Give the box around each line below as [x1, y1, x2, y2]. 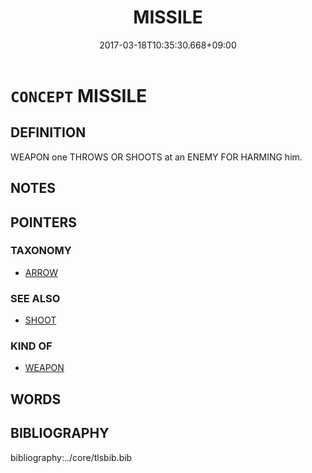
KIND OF [10, 339, 53, 353]
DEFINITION [10, 124, 87, 141]
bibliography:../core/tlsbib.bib [10, 451, 133, 463]
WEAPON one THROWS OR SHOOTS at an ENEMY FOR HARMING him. [10, 151, 303, 163]
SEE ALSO [10, 291, 61, 305]
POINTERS [10, 214, 78, 231]
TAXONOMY [10, 244, 72, 258]
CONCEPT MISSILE [10, 84, 148, 107]
